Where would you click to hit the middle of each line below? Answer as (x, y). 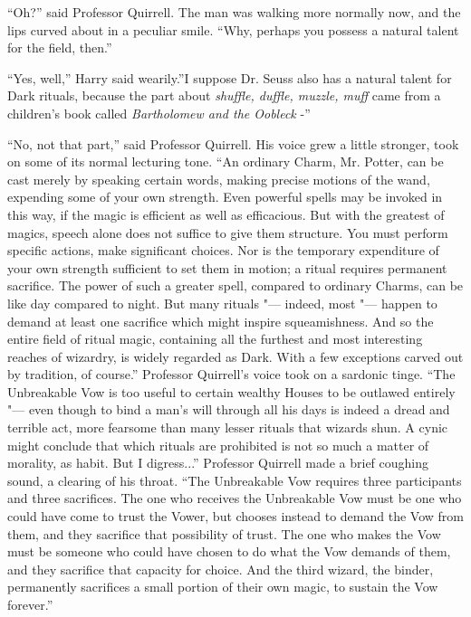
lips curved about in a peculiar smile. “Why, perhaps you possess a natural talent (233, 29)
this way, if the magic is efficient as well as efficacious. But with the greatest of (226, 214)
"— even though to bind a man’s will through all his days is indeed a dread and (229, 409)
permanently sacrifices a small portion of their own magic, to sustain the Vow (223, 587)
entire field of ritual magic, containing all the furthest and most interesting (215, 339)
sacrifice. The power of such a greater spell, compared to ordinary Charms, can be (235, 285)
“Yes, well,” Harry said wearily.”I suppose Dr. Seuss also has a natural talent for (230, 77)
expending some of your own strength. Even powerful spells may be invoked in (225, 197)
